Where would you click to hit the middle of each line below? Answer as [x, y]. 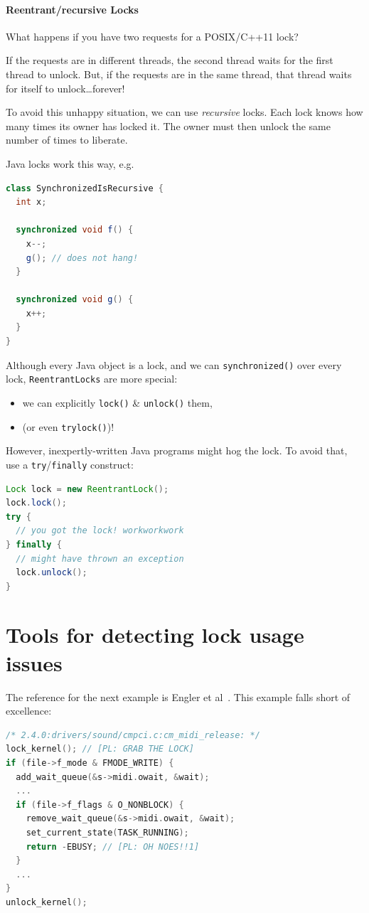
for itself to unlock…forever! [65, 88]
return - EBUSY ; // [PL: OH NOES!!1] [113, 847]
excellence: [29, 711]
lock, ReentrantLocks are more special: [92, 379]
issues [34, 662]
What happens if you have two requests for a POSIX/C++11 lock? [152, 36]
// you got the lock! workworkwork [100, 531]
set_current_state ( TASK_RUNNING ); [107, 832]
